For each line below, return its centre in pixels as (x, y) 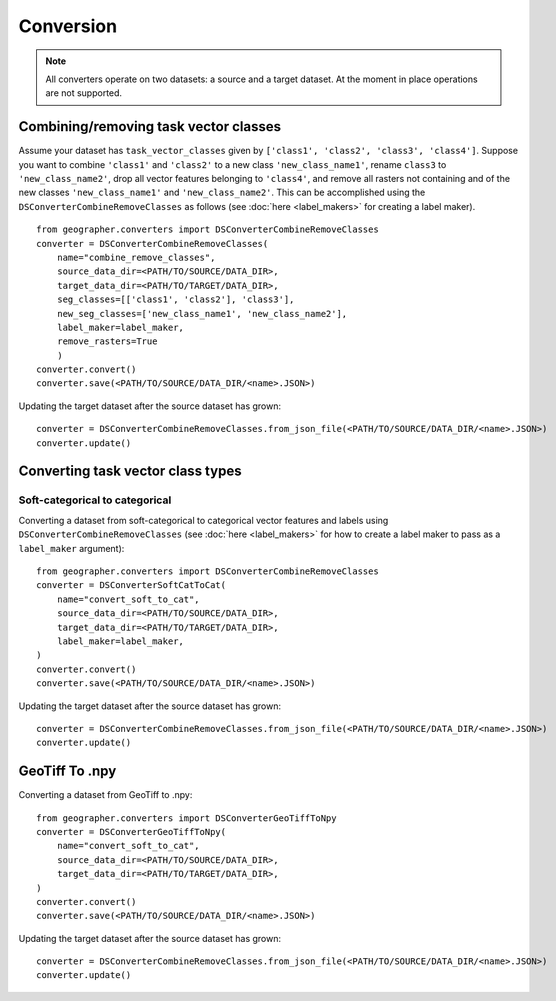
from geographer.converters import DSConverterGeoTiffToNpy (186, 818)
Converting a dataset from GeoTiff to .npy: (105, 795)
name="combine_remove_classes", (136, 257)
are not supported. (84, 93)
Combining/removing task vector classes (150, 126)
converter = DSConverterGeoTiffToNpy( (131, 831)
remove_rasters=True (107, 341)
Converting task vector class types (130, 471)
